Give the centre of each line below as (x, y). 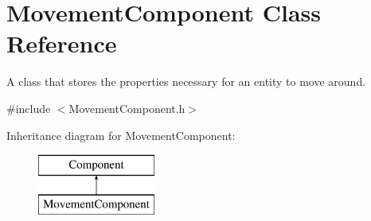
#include (29, 108)
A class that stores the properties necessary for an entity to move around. (186, 81)
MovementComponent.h (127, 108)
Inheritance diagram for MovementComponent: (121, 135)
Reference (62, 43)
